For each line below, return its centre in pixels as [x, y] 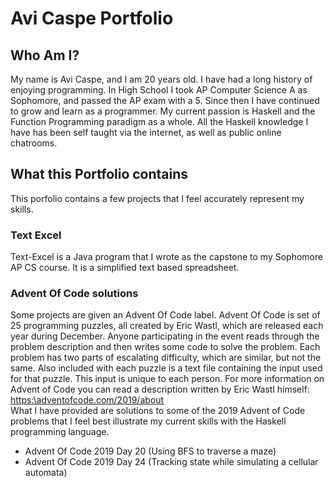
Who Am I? [45, 55]
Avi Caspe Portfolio [92, 18]
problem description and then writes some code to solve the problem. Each [165, 347]
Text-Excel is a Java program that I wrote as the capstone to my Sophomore [167, 257]
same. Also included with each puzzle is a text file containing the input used [166, 368]
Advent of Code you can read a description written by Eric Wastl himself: [160, 389]
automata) [46, 473]
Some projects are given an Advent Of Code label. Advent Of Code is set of [165, 315]
